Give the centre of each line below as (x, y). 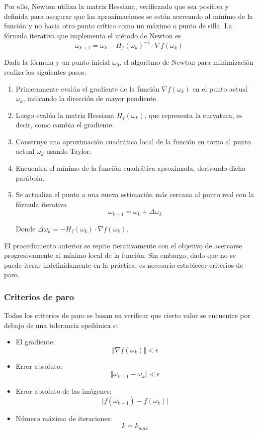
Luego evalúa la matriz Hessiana (65, 115)
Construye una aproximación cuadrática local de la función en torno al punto (133, 141)
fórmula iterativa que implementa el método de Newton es (92, 35)
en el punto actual (220, 88)
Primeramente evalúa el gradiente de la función (87, 88)
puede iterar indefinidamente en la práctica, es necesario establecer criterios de (124, 265)
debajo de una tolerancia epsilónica (57, 325)
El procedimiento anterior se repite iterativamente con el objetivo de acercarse (123, 245)
